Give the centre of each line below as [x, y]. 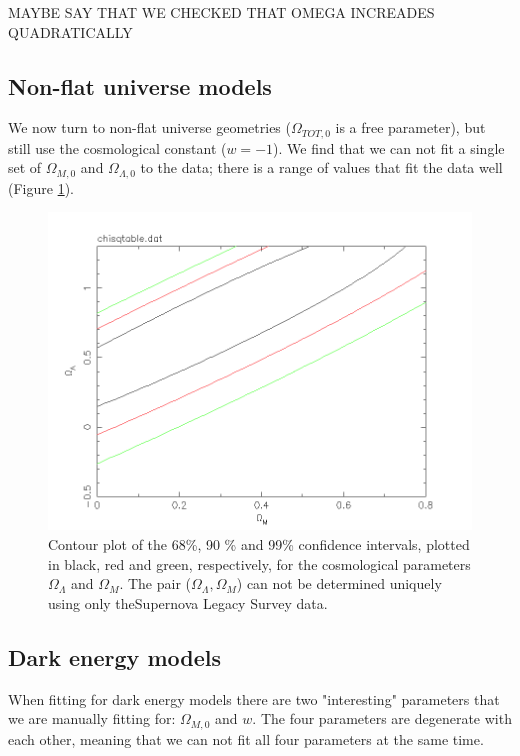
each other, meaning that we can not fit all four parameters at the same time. [246, 738]
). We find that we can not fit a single [389, 147]
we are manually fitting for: [92, 718]
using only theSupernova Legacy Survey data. [188, 602]
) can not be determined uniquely [339, 583]
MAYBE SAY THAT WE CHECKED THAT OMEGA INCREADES [221, 12]
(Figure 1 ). [41, 187]
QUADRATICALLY [70, 31]
